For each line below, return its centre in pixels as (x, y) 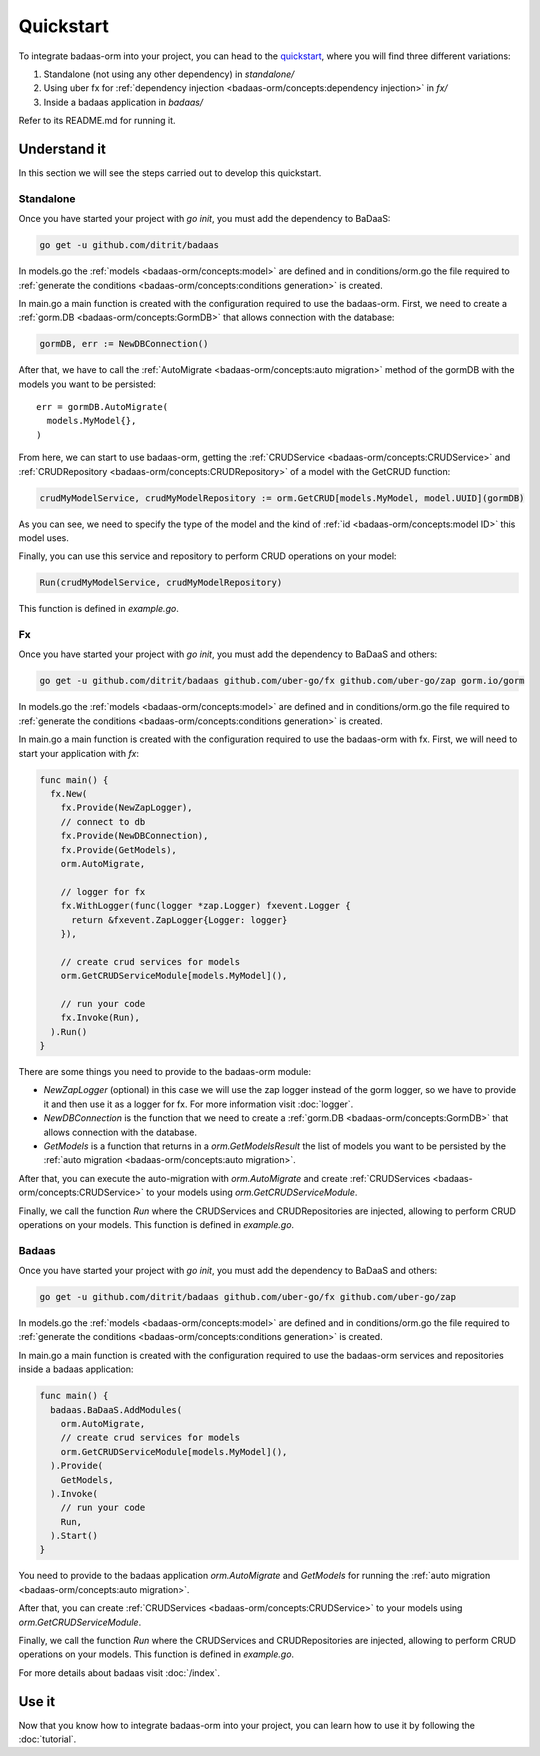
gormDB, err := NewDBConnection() (124, 344)
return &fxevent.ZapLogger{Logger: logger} (179, 919)
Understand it (62, 148)
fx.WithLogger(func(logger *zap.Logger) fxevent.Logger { (205, 906)
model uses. (43, 537)
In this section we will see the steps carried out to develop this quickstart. (170, 173)
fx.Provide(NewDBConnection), (134, 836)
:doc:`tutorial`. (47, 1739)
